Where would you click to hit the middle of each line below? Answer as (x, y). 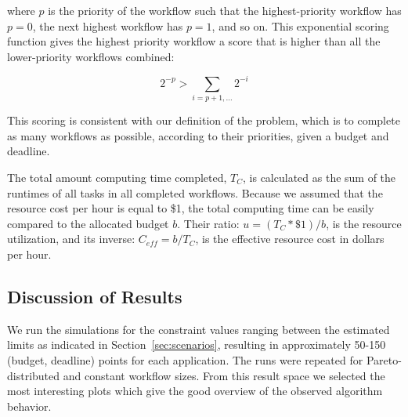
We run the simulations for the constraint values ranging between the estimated (199, 329)
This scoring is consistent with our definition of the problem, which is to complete (204, 120)
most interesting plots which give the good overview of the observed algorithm (195, 391)
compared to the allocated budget (88, 223)
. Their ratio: (208, 223)
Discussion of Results (95, 296)
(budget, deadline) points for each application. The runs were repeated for (185, 359)
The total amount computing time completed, (117, 177)
